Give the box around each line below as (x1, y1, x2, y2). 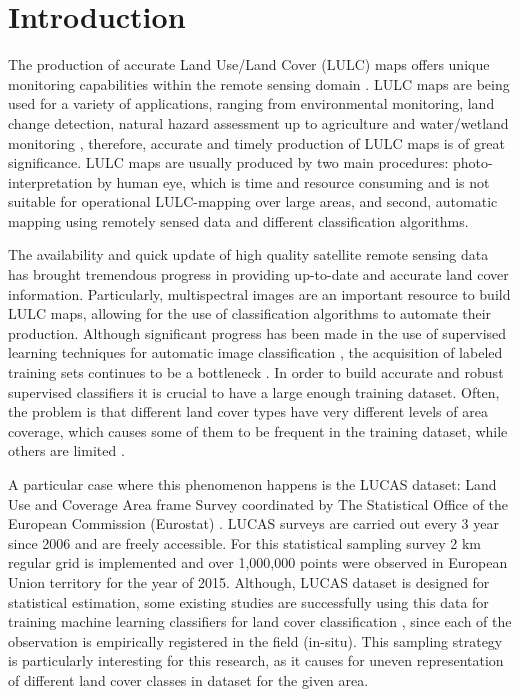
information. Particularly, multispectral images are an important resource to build (8, 283, 511, 304)
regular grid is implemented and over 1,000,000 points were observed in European (8, 552, 508, 573)
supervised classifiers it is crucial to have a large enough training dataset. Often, (8, 381, 500, 402)
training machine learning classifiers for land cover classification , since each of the (8, 611, 512, 632)
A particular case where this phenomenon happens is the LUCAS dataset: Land (8, 474, 497, 494)
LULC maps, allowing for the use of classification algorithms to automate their (8, 303, 492, 324)
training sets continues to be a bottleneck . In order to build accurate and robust (8, 362, 504, 383)
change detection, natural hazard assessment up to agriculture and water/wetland (8, 112, 509, 133)
